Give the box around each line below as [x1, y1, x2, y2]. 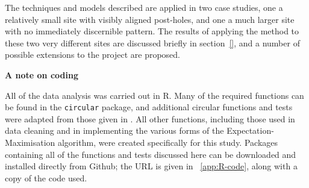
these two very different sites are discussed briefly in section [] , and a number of [5, 36, 300, 49]
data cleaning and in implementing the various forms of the [5, 124, 224, 137]
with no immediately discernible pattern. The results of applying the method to [5, 25, 299, 37]
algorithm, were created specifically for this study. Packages [57, 136, 278, 148]
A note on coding [5, 68, 78, 81]
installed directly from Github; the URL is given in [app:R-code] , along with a [5, 160, 298, 172]
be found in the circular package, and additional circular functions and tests [5, 101, 293, 113]
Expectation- [226, 124, 274, 137]
